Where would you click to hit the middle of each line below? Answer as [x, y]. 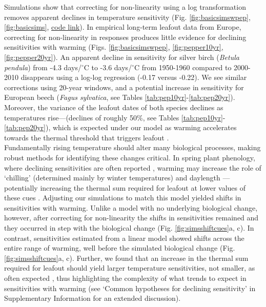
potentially [21, 187]
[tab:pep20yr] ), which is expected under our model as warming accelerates [120, 127]
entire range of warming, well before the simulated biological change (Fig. [120, 248]
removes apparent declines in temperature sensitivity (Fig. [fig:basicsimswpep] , [127, 17]
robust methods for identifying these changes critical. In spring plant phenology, [130, 157]
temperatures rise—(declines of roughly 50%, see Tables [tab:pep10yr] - [115, 117]
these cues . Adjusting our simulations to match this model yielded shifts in [123, 198]
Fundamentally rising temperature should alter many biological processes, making [132, 147]
